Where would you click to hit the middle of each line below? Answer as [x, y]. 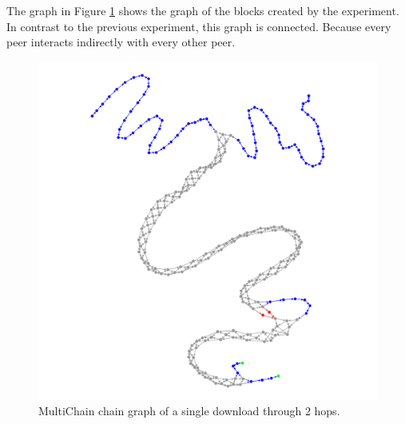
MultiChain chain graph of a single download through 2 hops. [189, 411]
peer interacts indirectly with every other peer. [121, 42]
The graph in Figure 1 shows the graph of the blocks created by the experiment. [203, 10]
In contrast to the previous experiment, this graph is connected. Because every [199, 26]
